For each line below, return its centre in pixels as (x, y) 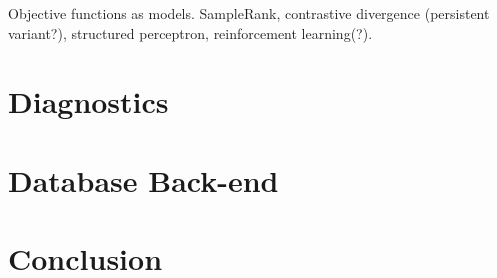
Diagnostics (88, 101)
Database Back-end (143, 179)
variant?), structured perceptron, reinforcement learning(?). (190, 32)
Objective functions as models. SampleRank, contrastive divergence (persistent (249, 13)
